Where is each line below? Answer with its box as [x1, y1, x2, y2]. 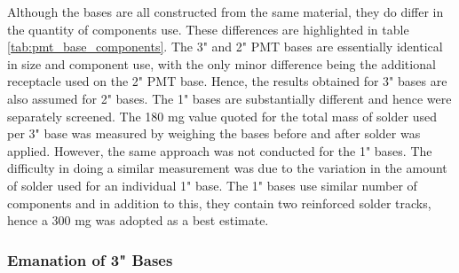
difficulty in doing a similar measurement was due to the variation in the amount [7, 159, 447, 177]
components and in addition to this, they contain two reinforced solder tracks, [7, 193, 431, 212]
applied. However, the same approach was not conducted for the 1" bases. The [7, 141, 432, 160]
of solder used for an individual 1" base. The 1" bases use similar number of [7, 175, 417, 194]
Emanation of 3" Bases [7, 248, 173, 270]
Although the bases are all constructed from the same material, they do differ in [7, 3, 444, 20]
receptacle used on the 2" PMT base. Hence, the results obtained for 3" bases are [7, 72, 447, 90]
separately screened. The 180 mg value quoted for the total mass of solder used [7, 106, 437, 125]
